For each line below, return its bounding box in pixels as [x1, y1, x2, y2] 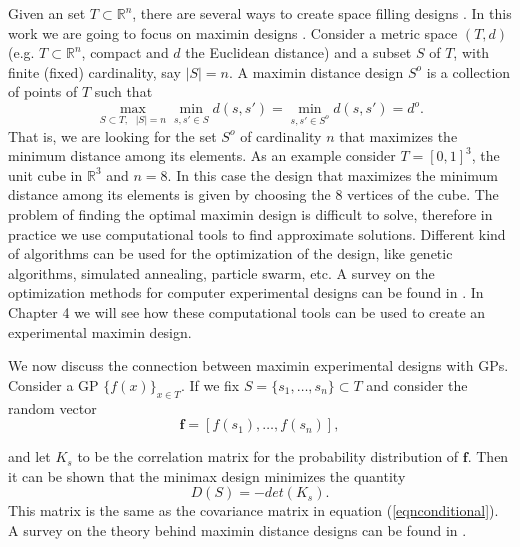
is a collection [426, 61, 511, 82]
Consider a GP [8, 374, 99, 395]
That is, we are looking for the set [8, 125, 217, 146]
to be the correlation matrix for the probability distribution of [77, 446, 459, 467]
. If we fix [180, 374, 240, 395]
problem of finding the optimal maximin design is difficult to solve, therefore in [8, 204, 493, 225]
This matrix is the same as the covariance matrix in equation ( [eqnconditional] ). [8, 500, 499, 521]
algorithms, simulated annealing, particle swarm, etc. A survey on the [8, 262, 435, 283]
